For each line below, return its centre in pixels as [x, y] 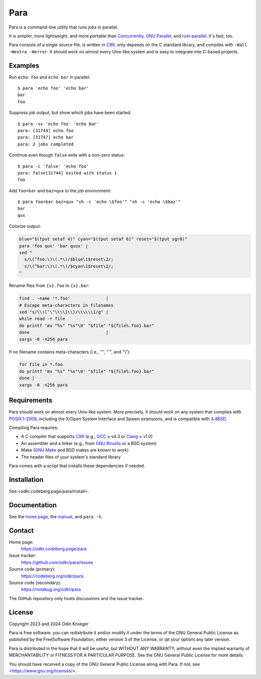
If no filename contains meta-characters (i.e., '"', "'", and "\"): [70, 352]
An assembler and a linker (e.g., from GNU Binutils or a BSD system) [89, 443]
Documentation [33, 505]
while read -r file [42, 319]
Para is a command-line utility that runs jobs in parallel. [64, 27]
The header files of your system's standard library [71, 457]
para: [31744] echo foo [46, 130]
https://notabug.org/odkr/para [51, 589]
